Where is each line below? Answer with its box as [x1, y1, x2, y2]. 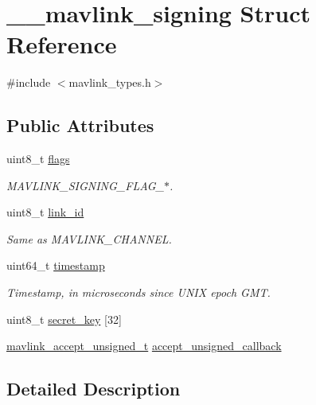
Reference [6, 28, 117, 60]
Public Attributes [6, 113, 154, 138]
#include [6, 74, 51, 91]
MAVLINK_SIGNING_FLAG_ [6, 177, 165, 193]
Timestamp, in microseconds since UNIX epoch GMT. [6, 284, 271, 301]
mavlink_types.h [68, 74, 151, 91]
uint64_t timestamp [6, 257, 105, 274]
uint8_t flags [6, 150, 70, 167]
